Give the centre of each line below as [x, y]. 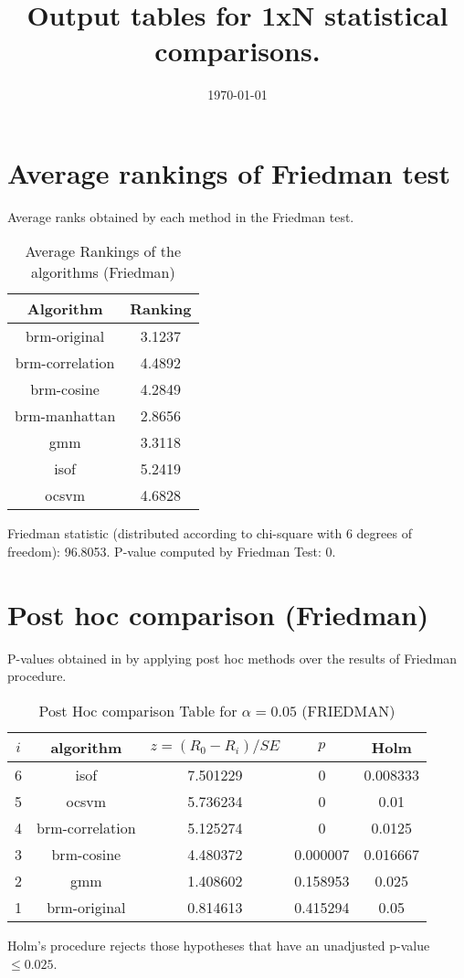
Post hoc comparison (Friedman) [218, 614]
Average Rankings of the [103, 251]
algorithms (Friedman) [103, 272]
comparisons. [237, 51]
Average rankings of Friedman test [229, 172]
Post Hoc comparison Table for [138, 710]
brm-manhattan [65, 416]
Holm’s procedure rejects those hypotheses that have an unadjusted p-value [219, 945]
